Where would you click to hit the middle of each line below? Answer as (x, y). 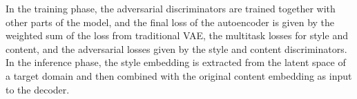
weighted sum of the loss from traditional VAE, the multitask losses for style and (177, 35)
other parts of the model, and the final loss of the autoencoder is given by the (170, 22)
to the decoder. (38, 89)
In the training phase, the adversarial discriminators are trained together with (171, 8)
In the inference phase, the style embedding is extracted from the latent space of (176, 62)
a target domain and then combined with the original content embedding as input (179, 75)
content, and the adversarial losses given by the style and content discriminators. (176, 48)
